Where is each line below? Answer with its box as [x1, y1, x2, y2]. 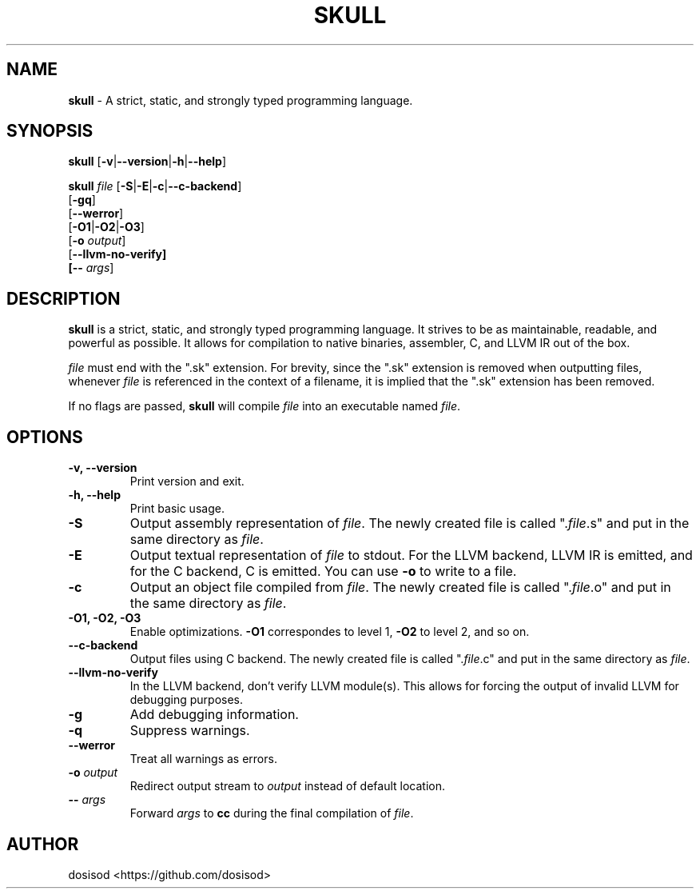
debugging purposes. [129, 693, 244, 707]
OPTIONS [6, 426, 83, 447]
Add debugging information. [129, 706, 299, 723]
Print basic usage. [129, 501, 225, 516]
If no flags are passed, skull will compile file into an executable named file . [68, 399, 461, 414]
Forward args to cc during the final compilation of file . [129, 806, 414, 821]
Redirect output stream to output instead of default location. [129, 779, 445, 793]
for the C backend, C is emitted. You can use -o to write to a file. [129, 563, 517, 580]
